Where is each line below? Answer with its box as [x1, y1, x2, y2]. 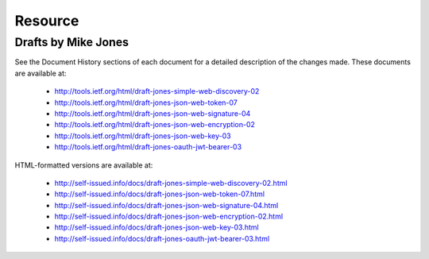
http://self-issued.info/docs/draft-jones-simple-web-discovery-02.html [54, 178, 288, 187]
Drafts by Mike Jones [14, 35, 129, 49]
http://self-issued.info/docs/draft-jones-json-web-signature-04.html [54, 200, 279, 210]
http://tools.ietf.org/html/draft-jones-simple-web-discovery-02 [54, 87, 260, 96]
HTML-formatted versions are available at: [14, 160, 153, 170]
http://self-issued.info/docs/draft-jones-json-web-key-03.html [54, 222, 259, 232]
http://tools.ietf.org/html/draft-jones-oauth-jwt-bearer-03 [54, 142, 242, 152]
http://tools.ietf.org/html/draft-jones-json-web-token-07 [54, 98, 238, 107]
